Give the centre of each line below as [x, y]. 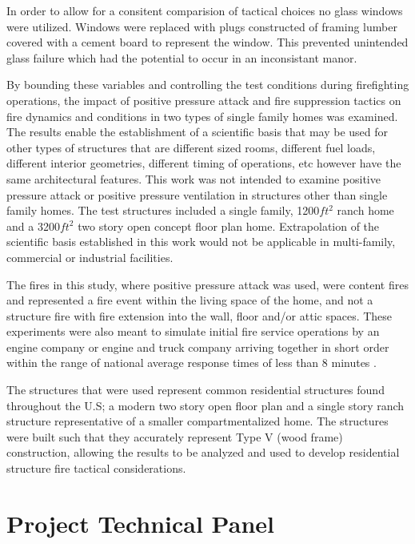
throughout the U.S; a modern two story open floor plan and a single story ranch [206, 405]
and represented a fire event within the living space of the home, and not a [190, 300]
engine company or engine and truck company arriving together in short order [198, 347]
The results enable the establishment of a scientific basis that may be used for [198, 132]
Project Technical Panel [140, 523]
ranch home [365, 210]
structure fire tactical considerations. [96, 468]
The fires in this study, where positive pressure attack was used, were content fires [207, 284]
